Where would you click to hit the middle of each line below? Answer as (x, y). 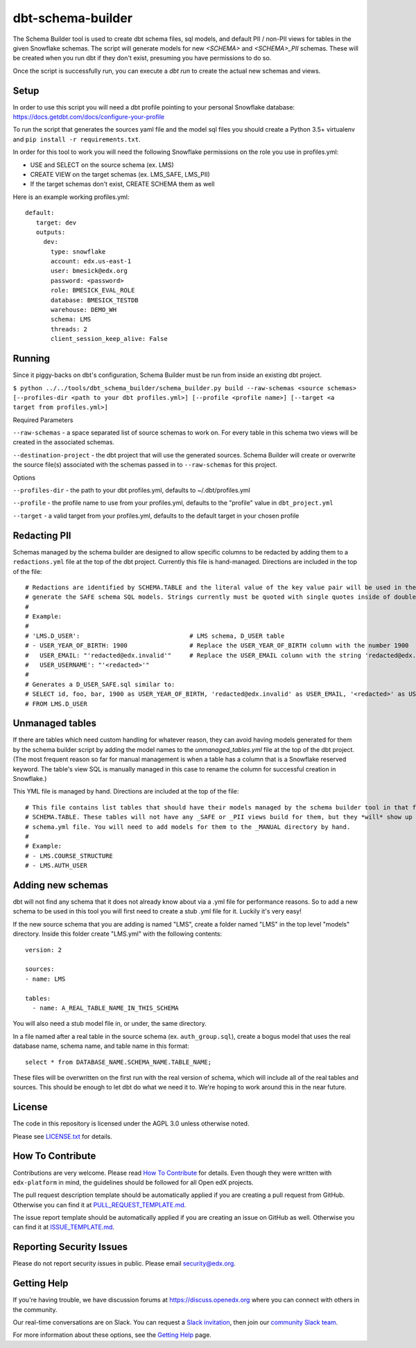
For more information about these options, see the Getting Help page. (112, 1335)
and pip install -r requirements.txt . (77, 139)
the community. (35, 1309)
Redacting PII (42, 535)
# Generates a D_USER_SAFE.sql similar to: (100, 684)
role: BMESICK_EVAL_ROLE (93, 290)
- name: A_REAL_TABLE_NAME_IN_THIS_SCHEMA (106, 1008)
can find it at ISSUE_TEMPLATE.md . (63, 1227)
